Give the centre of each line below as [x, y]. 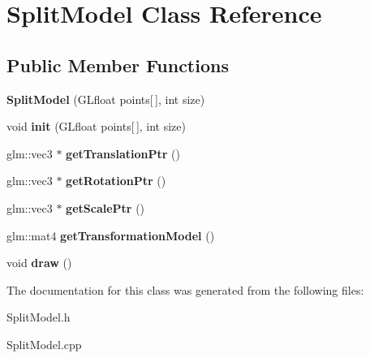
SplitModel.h [39, 317]
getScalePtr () [105, 207]
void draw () [39, 263]
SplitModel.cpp [44, 344]
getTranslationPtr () [123, 153]
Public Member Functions [118, 65]
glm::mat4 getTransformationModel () [111, 235]
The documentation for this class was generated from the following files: [185, 289]
